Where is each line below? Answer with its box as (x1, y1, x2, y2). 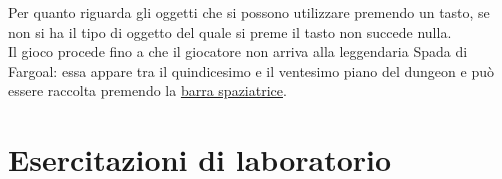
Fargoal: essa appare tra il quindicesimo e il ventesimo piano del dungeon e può (8, 60, 494, 81)
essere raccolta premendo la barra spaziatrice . (8, 80, 287, 101)
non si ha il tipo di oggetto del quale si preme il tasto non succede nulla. (8, 21, 452, 42)
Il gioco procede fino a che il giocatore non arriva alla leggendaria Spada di (8, 41, 468, 62)
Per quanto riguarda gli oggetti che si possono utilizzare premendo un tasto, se (8, 2, 490, 22)
